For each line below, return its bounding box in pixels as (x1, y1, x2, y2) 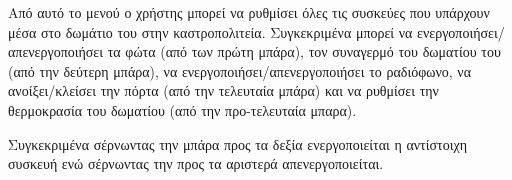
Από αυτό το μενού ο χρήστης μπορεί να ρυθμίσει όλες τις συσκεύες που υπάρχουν (8, 2, 490, 22)
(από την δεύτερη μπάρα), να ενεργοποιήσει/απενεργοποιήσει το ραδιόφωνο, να (8, 60, 471, 81)
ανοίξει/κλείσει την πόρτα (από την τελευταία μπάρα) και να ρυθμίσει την (8, 80, 439, 101)
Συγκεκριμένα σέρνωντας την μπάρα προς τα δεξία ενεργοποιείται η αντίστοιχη (8, 133, 467, 154)
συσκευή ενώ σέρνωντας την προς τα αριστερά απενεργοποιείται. (8, 153, 384, 174)
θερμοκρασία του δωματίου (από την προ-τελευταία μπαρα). (8, 99, 357, 120)
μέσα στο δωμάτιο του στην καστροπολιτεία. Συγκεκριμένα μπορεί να (8, 21, 413, 42)
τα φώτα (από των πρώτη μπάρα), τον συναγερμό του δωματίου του (107, 41, 501, 62)
